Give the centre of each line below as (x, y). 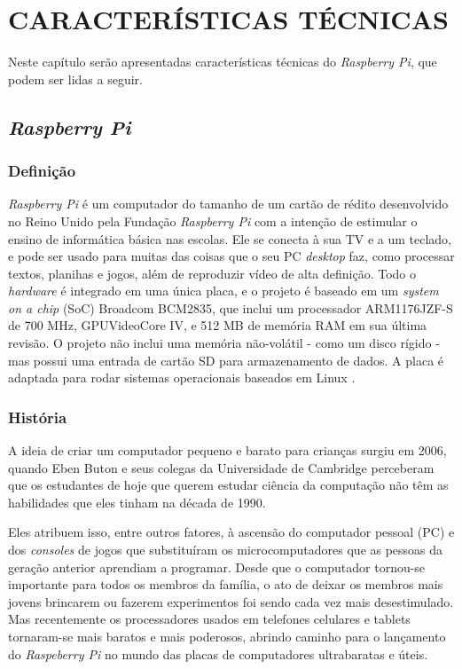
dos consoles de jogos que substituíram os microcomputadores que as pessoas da (226, 550)
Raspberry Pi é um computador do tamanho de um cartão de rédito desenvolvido (228, 204)
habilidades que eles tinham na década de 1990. (137, 502)
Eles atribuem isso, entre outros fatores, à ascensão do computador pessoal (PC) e (231, 532)
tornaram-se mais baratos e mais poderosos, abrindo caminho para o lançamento (227, 636)
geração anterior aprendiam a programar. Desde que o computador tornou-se (217, 567)
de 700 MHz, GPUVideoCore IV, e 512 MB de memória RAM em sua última (218, 325)
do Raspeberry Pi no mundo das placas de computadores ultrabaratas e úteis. (218, 653)
